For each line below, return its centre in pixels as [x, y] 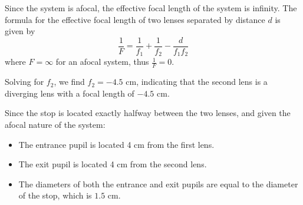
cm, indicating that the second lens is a [197, 82]
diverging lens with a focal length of [70, 93]
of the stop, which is [55, 195]
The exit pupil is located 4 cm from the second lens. [113, 164]
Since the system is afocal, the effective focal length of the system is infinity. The [151, 8]
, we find [69, 82]
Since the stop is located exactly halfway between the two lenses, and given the [148, 113]
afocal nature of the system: [55, 124]
